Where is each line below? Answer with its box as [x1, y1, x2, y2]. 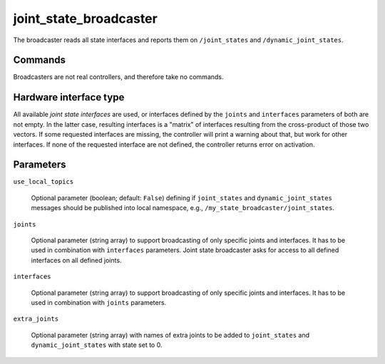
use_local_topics [13, 178, 74, 186]
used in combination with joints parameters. [31, 298, 167, 306]
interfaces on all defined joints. [31, 256, 122, 264]
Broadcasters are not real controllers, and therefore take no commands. [13, 73, 224, 81]
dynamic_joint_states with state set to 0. [31, 340, 163, 349]
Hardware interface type [13, 91, 125, 103]
